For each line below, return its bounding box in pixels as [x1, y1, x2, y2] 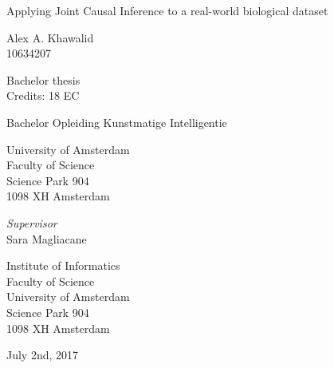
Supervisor [6, 214, 57, 231]
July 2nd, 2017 [6, 346, 79, 363]
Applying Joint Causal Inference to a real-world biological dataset [6, 2, 328, 18]
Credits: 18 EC [6, 87, 80, 104]
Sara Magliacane [6, 230, 87, 247]
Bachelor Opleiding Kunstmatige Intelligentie [6, 113, 227, 130]
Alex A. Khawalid [6, 29, 94, 46]
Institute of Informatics [6, 257, 120, 274]
